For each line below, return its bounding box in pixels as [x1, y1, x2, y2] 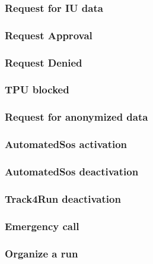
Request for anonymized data [5, 109, 148, 124]
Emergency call [5, 218, 79, 233]
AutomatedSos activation [5, 137, 128, 152]
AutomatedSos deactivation [5, 164, 139, 178]
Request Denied [5, 55, 82, 70]
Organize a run [5, 246, 78, 260]
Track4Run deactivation [5, 191, 121, 206]
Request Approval [5, 27, 93, 42]
